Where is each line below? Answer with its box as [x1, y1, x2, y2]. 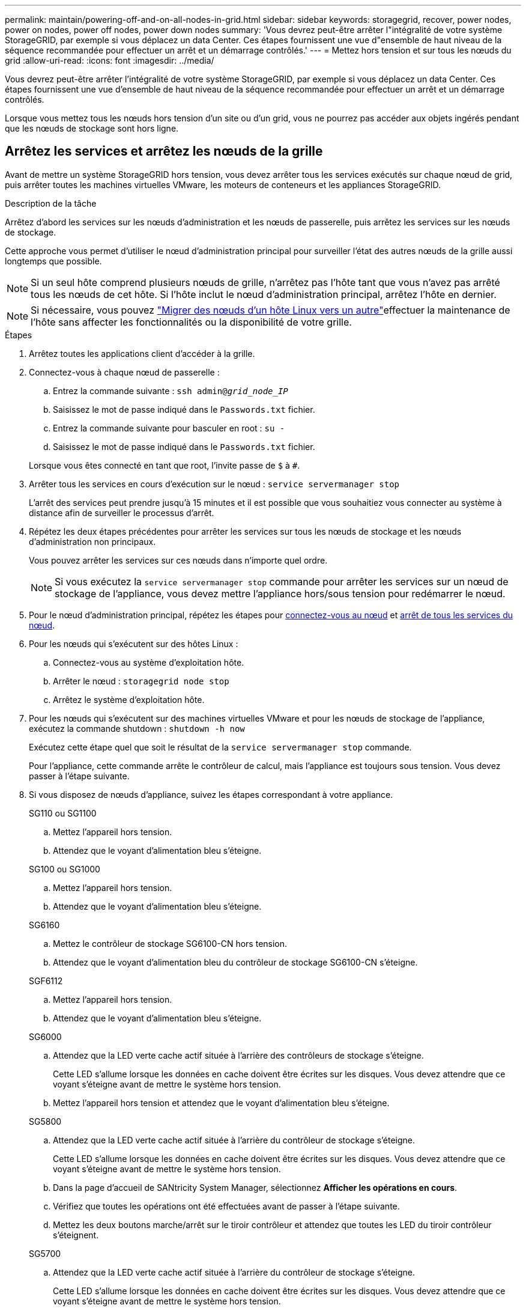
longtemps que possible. [5, 255, 102, 266]
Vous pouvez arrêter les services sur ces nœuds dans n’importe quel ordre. [29, 555, 328, 565]
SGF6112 [29, 975, 63, 986]
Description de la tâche [5, 198, 97, 208]
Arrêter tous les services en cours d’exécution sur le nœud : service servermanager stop [29, 478, 399, 489]
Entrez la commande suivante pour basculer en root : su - [53, 422, 285, 433]
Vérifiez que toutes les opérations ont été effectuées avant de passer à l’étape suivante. [53, 1200, 400, 1211]
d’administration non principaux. [29, 536, 156, 547]
